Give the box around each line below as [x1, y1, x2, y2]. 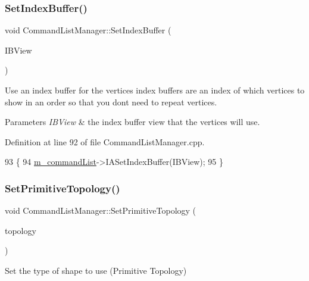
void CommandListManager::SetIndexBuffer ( [5, 24, 171, 36]
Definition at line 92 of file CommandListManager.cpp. [5, 135, 205, 148]
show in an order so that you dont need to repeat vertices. [5, 95, 217, 108]
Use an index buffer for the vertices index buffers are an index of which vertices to [5, 84, 305, 96]
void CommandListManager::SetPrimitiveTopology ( [5, 204, 196, 217]
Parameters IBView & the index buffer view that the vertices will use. [5, 115, 260, 128]
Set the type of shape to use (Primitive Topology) [5, 264, 187, 276]
